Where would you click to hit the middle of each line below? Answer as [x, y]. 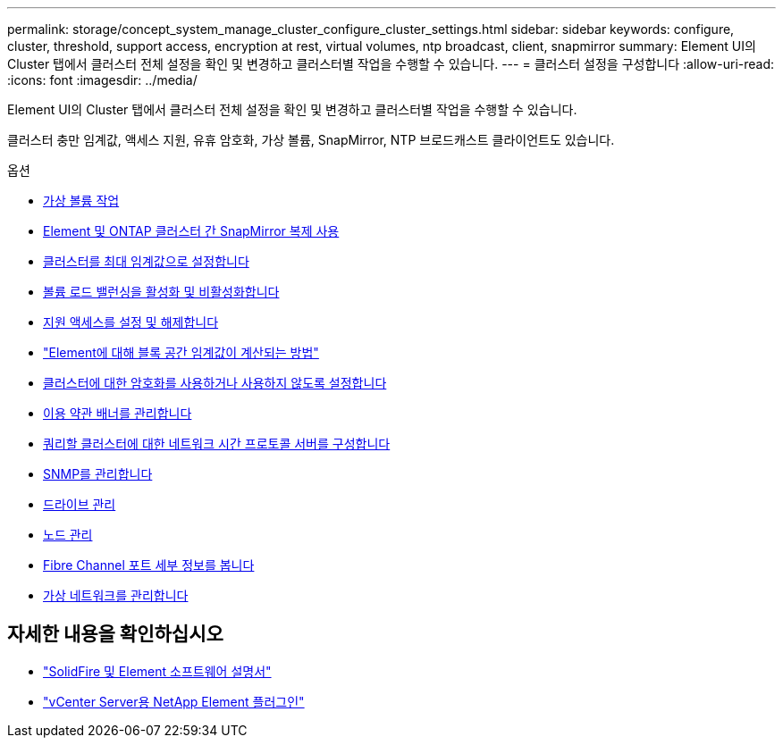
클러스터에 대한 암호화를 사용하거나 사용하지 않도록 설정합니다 [215, 383]
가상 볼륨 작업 [81, 201]
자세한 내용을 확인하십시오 [115, 634]
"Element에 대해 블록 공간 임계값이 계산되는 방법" [181, 352]
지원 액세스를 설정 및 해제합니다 [131, 322]
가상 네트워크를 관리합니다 [116, 595]
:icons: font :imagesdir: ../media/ [102, 80]
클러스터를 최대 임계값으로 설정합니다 [146, 261]
